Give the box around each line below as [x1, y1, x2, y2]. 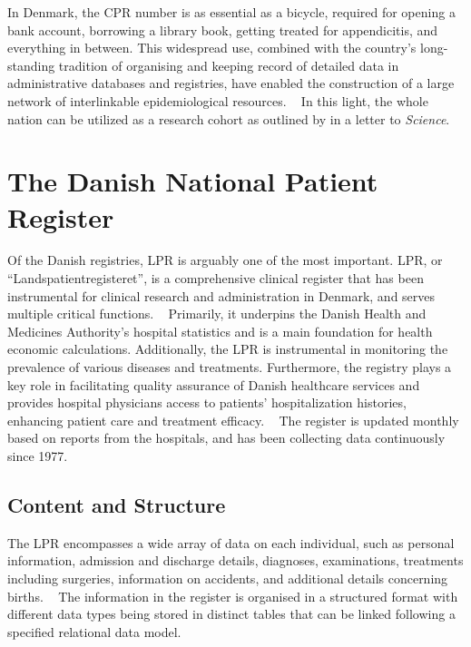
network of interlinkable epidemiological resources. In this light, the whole [7, 91, 428, 110]
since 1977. [7, 446, 68, 465]
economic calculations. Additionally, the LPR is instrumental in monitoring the [7, 339, 448, 358]
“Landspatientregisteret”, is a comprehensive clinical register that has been [7, 269, 424, 288]
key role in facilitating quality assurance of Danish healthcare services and [7, 375, 420, 394]
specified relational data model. [7, 622, 182, 641]
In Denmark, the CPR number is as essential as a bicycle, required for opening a [7, 3, 456, 21]
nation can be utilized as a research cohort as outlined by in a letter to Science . [7, 109, 450, 128]
